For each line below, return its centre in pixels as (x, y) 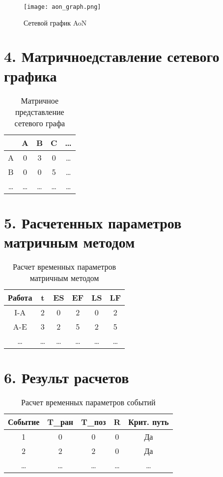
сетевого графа (40, 123)
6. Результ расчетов (67, 378)
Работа (20, 297)
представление (40, 112)
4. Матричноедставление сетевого (112, 56)
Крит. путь (149, 422)
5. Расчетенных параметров (93, 222)
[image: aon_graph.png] (62, 7)
